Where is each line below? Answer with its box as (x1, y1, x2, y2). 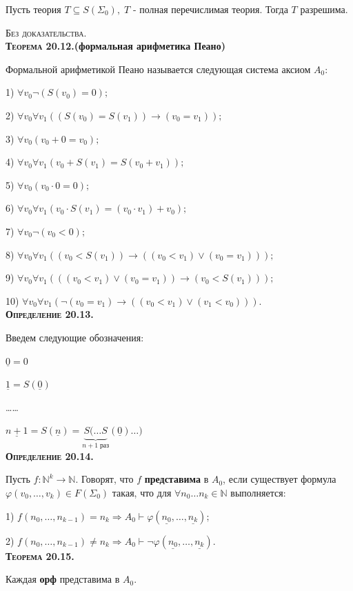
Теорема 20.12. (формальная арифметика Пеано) (6, 39, 225, 53)
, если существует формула (223, 472, 336, 486)
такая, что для (112, 485, 172, 499)
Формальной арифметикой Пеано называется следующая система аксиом (6, 61, 311, 76)
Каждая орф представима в (6, 572, 120, 586)
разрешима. (300, 2, 348, 16)
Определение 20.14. (6, 448, 94, 463)
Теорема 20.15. (6, 548, 74, 563)
